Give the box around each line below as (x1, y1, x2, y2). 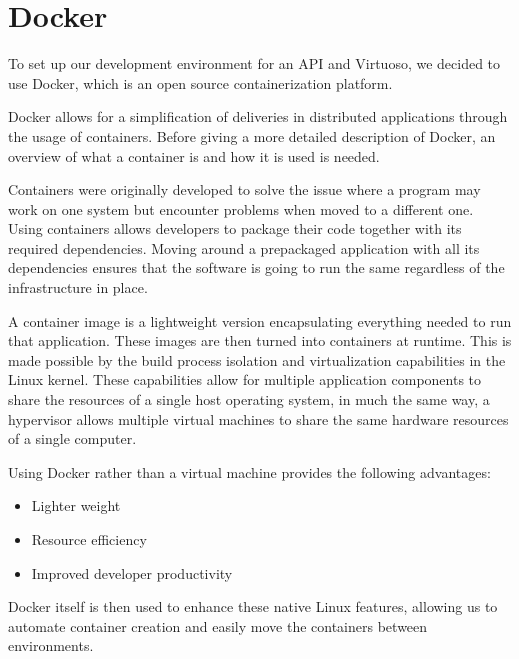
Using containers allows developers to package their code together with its (8, 218, 462, 239)
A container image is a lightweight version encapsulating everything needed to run (8, 310, 512, 331)
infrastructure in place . (8, 277, 148, 298)
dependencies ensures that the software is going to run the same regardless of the (8, 257, 505, 278)
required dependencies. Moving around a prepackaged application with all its (8, 237, 480, 258)
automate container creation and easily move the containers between (8, 615, 428, 636)
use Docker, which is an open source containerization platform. (8, 72, 393, 93)
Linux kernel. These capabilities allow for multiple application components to (8, 369, 482, 390)
